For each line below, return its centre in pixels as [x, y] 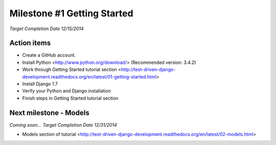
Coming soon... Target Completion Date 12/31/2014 [63, 125]
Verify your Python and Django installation [66, 91]
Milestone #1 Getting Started [71, 13]
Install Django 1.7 [40, 84]
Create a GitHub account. [49, 55]
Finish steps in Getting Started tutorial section [70, 98]
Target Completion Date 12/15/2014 [47, 29]
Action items [30, 43]
